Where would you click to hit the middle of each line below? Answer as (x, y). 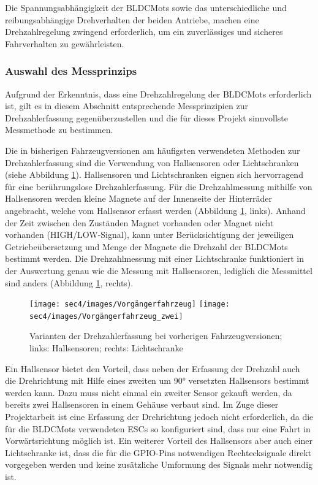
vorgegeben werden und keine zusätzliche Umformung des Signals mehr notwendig (159, 464)
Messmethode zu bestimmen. (59, 130)
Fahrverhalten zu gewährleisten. (65, 43)
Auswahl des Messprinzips (71, 71)
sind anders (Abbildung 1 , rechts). (69, 282)
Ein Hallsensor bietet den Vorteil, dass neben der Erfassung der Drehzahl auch (153, 368)
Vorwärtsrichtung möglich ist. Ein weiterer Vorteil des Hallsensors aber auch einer (159, 441)
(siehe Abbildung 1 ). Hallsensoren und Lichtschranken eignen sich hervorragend (154, 174)
